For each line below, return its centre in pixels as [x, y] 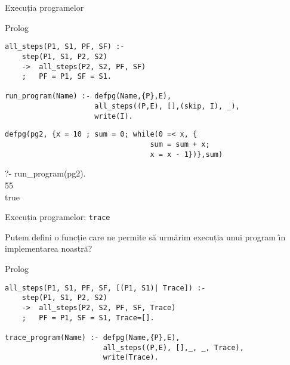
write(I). [114, 116]
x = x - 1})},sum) [186, 154]
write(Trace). [131, 358]
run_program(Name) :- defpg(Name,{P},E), [88, 96]
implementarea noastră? [49, 248]
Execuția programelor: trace [58, 217]
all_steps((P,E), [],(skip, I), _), [167, 106]
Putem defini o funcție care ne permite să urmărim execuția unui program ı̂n [145, 236]
